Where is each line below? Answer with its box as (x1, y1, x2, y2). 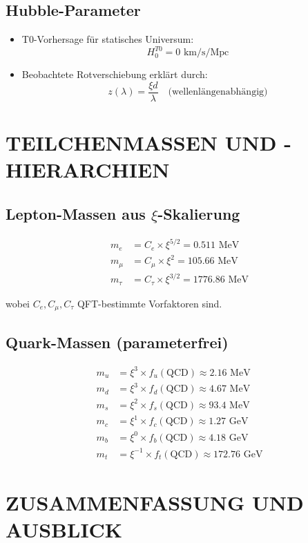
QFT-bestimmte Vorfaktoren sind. (77, 296, 222, 310)
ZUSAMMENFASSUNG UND (6, 488, 304, 516)
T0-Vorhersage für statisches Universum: (21, 32, 194, 46)
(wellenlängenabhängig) (168, 87, 268, 97)
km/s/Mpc (183, 48, 229, 58)
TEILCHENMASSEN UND (6, 128, 277, 157)
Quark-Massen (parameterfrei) (6, 331, 229, 352)
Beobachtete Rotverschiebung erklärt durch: (21, 67, 208, 82)
